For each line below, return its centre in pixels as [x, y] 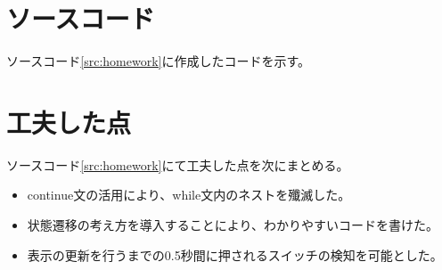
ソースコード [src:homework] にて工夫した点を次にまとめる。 [178, 164]
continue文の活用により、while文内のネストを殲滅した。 [189, 195]
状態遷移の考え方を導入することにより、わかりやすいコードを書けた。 [233, 225]
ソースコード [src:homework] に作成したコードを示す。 [159, 61]
